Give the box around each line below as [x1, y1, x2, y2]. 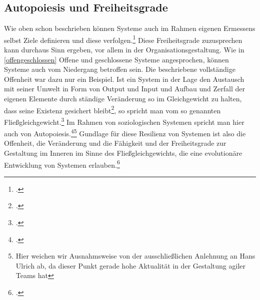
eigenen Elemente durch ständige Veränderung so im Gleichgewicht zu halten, [4, 93, 242, 104]
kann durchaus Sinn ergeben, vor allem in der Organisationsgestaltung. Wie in [4, 44, 244, 55]
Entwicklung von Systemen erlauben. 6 [4, 158, 120, 170]
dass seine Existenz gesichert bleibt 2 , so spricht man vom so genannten [4, 103, 221, 115]
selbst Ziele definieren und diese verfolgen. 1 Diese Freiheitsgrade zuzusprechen [4, 33, 242, 45]
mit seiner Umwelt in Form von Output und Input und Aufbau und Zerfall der [4, 83, 245, 94]
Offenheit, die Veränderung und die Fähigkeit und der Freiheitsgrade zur [4, 138, 226, 148]
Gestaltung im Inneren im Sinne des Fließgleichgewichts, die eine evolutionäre [4, 147, 242, 158]
